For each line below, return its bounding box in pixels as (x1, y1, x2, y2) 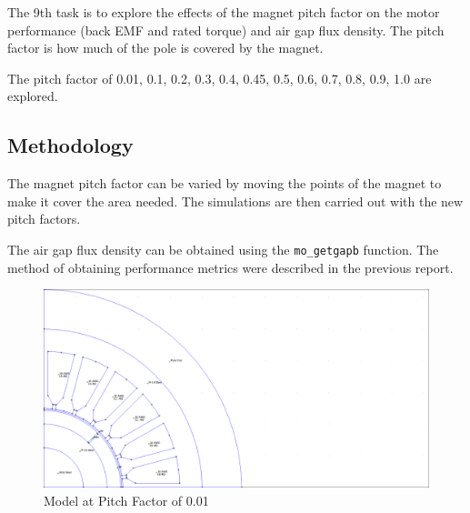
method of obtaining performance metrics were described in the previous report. (7, 257, 454, 277)
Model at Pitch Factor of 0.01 (44, 490, 209, 509)
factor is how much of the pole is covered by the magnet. (7, 38, 324, 57)
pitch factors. (7, 209, 81, 228)
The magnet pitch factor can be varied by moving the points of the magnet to (7, 174, 442, 193)
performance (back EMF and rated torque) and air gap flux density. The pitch (7, 20, 445, 39)
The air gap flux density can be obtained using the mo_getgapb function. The (7, 239, 439, 258)
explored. (7, 86, 58, 106)
